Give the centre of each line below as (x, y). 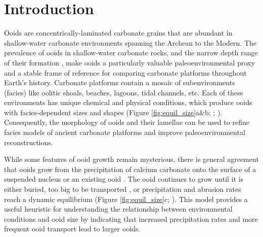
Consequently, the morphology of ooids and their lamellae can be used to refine (127, 122)
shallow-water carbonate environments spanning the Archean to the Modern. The (130, 42)
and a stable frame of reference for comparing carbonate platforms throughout (125, 72)
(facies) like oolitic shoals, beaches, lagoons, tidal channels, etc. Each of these (124, 92)
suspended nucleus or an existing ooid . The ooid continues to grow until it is (124, 179)
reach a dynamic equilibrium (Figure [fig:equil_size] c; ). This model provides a (126, 199)
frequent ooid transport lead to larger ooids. (72, 229)
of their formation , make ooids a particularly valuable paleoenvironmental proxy (129, 62)
